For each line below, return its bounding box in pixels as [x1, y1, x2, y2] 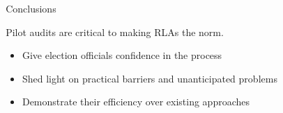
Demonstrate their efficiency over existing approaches [22, 94, 250, 109]
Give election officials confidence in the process [22, 48, 222, 62]
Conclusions [6, 1, 56, 15]
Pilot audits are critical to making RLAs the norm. [6, 24, 224, 39]
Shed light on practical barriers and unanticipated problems [22, 71, 277, 85]
